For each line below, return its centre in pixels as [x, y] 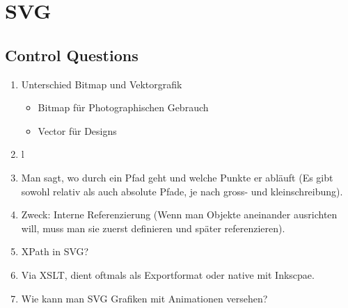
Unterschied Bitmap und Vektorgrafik [102, 84]
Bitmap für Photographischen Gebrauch [123, 107]
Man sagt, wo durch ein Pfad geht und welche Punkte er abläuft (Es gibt [177, 177]
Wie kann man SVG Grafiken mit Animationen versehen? [144, 298]
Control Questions [72, 55]
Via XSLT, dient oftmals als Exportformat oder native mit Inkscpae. [168, 274]
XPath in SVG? [55, 251]
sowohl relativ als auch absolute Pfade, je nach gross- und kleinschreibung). [182, 191]
